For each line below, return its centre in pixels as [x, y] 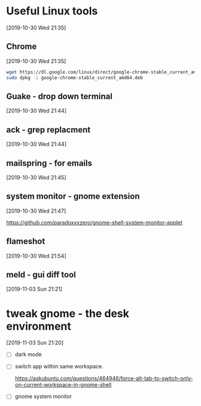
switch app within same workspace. [59, 366]
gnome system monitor [43, 396]
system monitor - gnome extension [73, 196]
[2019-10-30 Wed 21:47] [36, 211]
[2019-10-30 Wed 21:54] [36, 256]
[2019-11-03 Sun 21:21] [34, 289]
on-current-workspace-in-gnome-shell [63, 385]
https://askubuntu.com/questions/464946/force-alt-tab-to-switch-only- [104, 378]
